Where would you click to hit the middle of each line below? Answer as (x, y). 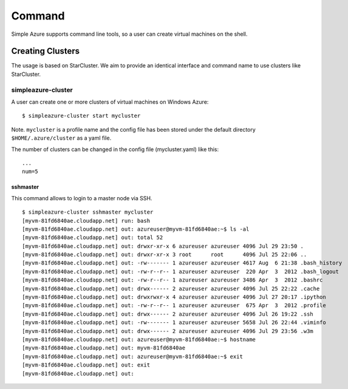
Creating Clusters (46, 51)
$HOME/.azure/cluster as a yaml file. (61, 138)
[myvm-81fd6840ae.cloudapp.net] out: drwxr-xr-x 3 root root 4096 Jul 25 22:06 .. (165, 255)
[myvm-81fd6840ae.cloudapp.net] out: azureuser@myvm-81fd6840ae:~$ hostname (139, 339)
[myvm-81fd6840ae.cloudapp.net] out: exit (86, 365)
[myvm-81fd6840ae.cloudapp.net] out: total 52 (93, 238)
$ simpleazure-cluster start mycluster (81, 116)
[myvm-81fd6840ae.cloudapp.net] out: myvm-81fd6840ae (104, 348)
